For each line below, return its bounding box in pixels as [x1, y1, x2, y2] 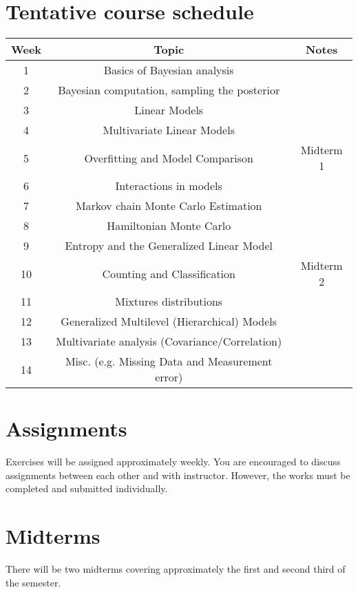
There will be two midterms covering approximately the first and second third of [6, 562, 346, 576]
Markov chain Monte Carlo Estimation [75, 198, 262, 214]
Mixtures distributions [115, 293, 223, 310]
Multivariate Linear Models [103, 122, 235, 138]
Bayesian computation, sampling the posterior [58, 82, 280, 98]
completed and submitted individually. [6, 481, 168, 496]
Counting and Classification [102, 265, 235, 282]
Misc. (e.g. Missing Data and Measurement [65, 353, 273, 370]
